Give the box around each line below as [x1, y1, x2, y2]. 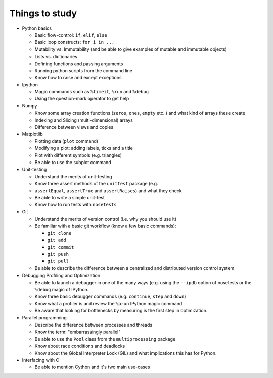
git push [47, 251, 69, 257]
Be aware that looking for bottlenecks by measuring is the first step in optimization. [34, 308, 208, 314]
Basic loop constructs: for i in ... [34, 39, 115, 45]
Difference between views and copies [34, 124, 114, 130]
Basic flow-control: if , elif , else [34, 32, 107, 38]
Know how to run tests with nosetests [34, 202, 117, 208]
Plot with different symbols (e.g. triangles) [34, 152, 122, 158]
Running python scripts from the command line [34, 67, 132, 73]
